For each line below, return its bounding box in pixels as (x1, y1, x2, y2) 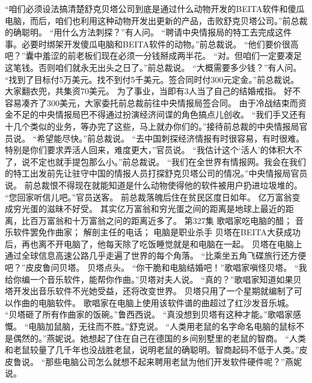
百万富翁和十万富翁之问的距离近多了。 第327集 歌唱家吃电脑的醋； (29, 214, 293, 226)
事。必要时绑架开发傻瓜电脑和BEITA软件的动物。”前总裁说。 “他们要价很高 (5, 37, 299, 50)
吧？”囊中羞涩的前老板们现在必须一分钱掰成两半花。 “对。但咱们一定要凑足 (5, 49, 302, 62)
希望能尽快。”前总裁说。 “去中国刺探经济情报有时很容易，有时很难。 (37, 131, 305, 144)
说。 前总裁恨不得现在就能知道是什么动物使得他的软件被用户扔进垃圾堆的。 (5, 178, 302, 191)
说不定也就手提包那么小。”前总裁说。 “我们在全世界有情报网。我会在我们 (21, 155, 306, 167)
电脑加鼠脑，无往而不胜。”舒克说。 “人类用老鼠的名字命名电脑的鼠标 (28, 320, 296, 333)
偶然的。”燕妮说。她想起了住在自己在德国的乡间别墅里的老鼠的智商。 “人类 (13, 331, 306, 344)
